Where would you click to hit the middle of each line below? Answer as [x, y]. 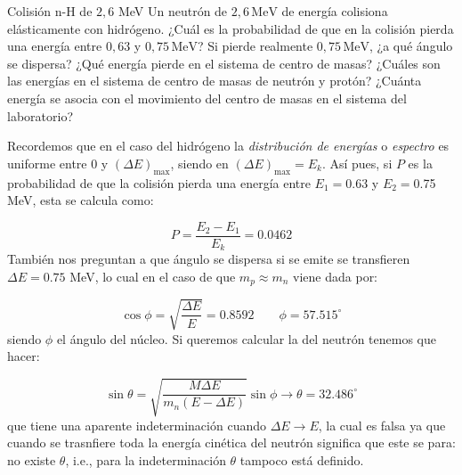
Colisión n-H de [50, 11]
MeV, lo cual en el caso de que [153, 276]
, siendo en [199, 163]
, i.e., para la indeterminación [146, 459]
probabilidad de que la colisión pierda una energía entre [159, 182]
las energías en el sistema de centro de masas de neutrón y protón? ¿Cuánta [215, 81]
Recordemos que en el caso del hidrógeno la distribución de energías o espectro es [228, 146]
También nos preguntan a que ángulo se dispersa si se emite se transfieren [209, 259]
